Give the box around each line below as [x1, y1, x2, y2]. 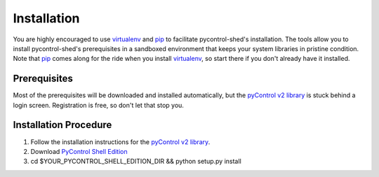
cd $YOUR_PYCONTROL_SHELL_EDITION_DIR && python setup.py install [30, 157, 241, 166]
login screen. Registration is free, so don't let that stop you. [13, 101, 184, 109]
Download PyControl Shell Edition [30, 147, 128, 155]
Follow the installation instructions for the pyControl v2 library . [30, 137, 211, 146]
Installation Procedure [13, 119, 112, 131]
